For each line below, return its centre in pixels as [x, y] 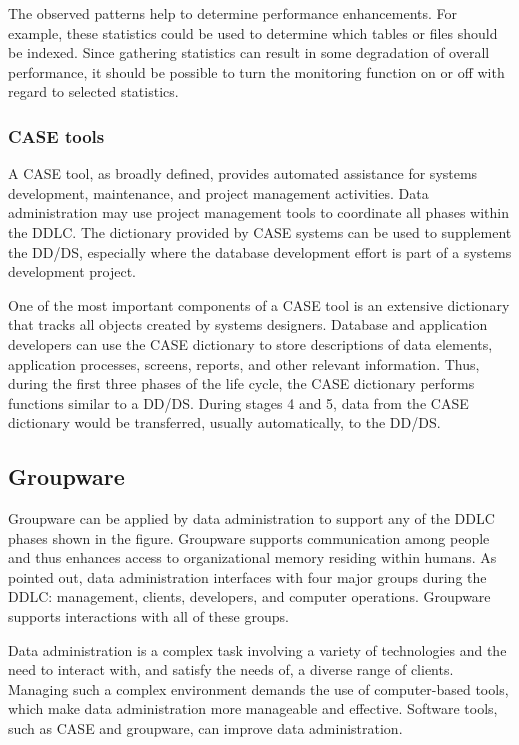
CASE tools [56, 135]
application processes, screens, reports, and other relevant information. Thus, [244, 363]
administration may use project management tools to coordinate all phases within [259, 212]
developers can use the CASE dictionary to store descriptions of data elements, [250, 343]
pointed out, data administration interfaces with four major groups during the [247, 576]
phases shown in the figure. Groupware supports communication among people [249, 537]
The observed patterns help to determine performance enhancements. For [233, 13]
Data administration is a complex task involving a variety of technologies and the [257, 649]
